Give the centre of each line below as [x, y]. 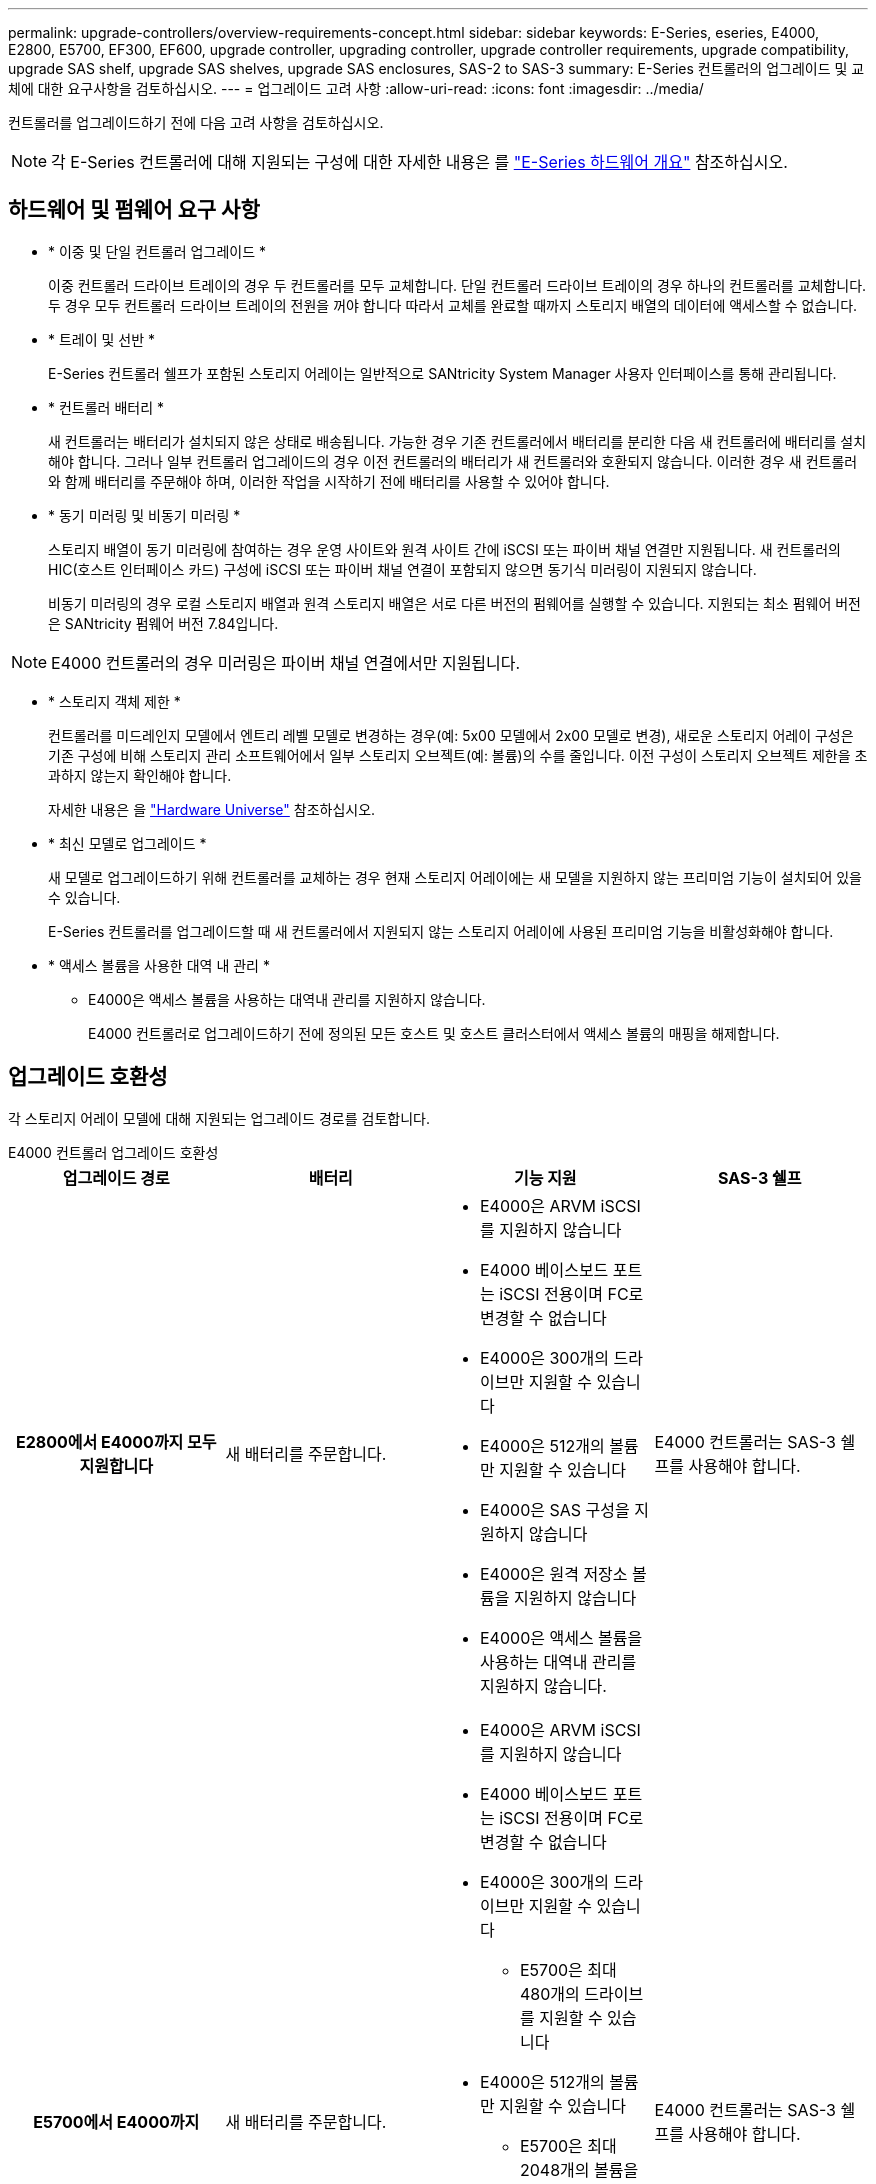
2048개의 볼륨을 [579, 2169]
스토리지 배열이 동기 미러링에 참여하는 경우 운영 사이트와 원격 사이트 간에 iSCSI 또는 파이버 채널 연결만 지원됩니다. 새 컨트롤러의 [444, 549]
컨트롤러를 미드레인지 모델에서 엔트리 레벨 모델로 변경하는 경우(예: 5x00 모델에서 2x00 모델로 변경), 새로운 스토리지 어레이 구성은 [451, 735]
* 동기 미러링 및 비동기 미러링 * [144, 515]
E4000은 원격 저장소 [554, 1573]
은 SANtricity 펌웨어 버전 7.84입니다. [163, 623]
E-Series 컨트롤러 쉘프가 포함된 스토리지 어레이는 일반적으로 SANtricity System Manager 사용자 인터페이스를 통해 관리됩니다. [442, 373]
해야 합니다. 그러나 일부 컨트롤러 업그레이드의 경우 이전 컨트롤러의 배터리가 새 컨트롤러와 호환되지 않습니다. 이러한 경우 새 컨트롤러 [453, 461]
